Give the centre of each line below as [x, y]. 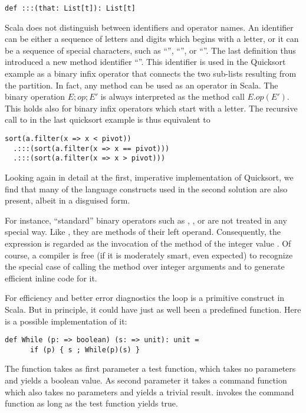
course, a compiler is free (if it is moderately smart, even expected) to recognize [149, 255]
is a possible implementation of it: [66, 321]
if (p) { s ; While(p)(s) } [85, 350]
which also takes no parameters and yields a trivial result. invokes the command [149, 391]
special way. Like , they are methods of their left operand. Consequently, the [143, 232]
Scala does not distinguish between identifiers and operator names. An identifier [149, 27]
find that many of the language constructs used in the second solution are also [146, 189]
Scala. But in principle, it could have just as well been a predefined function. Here [153, 309]
